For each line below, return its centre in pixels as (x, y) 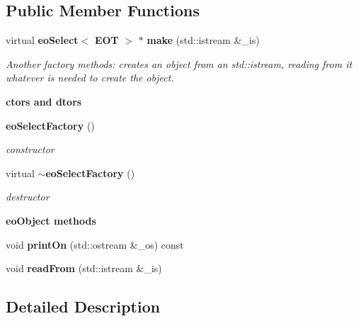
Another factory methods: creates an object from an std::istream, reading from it (179, 63)
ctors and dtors (44, 101)
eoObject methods (51, 220)
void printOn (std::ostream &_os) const (95, 244)
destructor (28, 197)
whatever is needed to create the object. (90, 78)
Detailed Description (83, 306)
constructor (30, 149)
